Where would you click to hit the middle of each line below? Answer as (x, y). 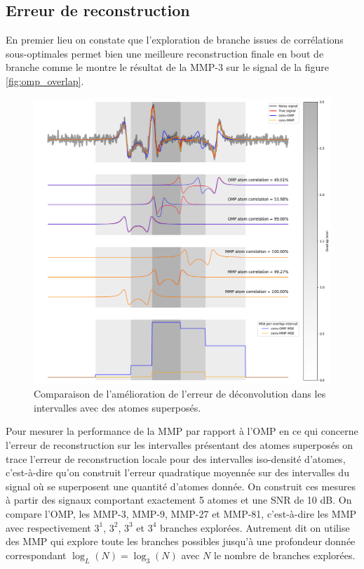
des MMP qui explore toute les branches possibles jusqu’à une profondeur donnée (181, 541)
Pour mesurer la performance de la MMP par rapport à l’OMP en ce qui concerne (182, 431)
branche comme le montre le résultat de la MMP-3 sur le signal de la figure (168, 67)
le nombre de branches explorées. (285, 555)
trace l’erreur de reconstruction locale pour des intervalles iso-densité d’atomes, (176, 458)
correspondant (36, 555)
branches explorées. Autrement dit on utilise (255, 527)
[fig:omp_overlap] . (45, 80)
